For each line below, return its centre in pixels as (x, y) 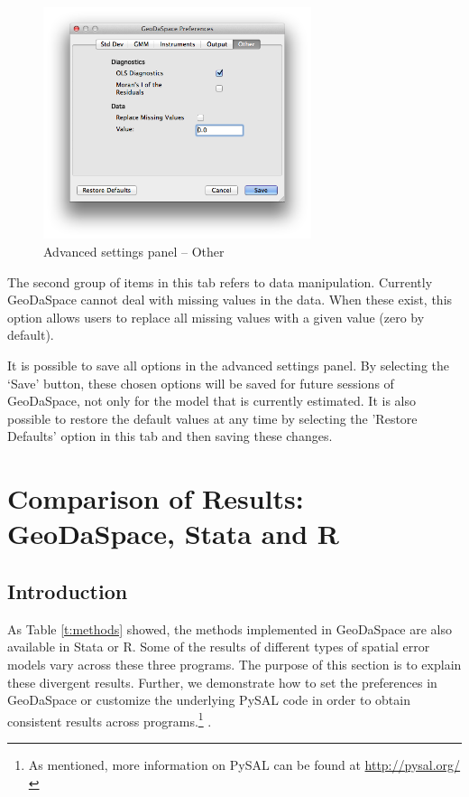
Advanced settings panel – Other (134, 252)
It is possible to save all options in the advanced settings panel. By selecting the (228, 366)
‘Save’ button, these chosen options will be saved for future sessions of (201, 383)
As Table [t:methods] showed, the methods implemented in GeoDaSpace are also (230, 628)
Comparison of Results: (156, 498)
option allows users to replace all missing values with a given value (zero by (216, 317)
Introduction (68, 591)
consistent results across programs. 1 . (110, 719)
